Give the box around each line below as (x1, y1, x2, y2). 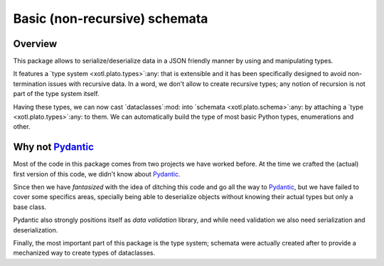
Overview (13, 38, 58, 50)
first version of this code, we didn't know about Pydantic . (13, 169, 181, 178)
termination (13, 79, 47, 88)
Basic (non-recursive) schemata (13, 11, 208, 26)
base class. (13, 203, 47, 211)
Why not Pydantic (13, 141, 94, 153)
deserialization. (13, 225, 58, 234)
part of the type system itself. (13, 90, 100, 98)
